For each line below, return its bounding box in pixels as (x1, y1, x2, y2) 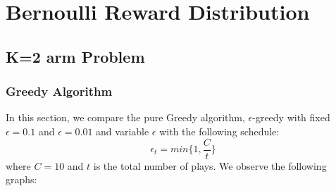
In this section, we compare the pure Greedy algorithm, (6, 110, 245, 125)
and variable (96, 123, 149, 138)
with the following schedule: (159, 123, 280, 138)
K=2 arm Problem (6, 45, 145, 67)
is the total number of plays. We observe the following (93, 158, 327, 173)
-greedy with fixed (252, 110, 330, 125)
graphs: (6, 172, 37, 187)
